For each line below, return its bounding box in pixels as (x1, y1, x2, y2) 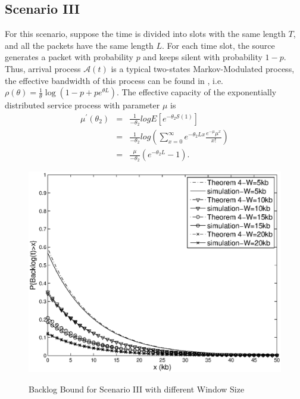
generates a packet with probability (5, 51, 133, 63)
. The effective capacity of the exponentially (116, 86, 277, 98)
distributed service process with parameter (5, 99, 160, 111)
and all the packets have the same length (5, 39, 154, 51)
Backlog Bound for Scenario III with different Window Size (29, 382, 245, 395)
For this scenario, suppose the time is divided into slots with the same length (5, 27, 286, 40)
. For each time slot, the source (162, 39, 275, 51)
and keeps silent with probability (143, 51, 262, 63)
